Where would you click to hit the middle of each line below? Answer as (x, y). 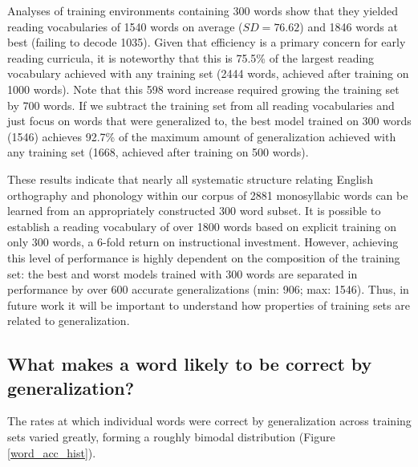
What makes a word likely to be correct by (190, 364)
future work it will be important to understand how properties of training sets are (209, 305)
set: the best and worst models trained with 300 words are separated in (183, 273)
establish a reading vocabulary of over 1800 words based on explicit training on (202, 226)
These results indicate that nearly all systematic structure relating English (190, 179)
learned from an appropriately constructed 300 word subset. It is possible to (194, 211)
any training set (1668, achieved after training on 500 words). (158, 152)
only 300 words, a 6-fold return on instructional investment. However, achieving (203, 242)
